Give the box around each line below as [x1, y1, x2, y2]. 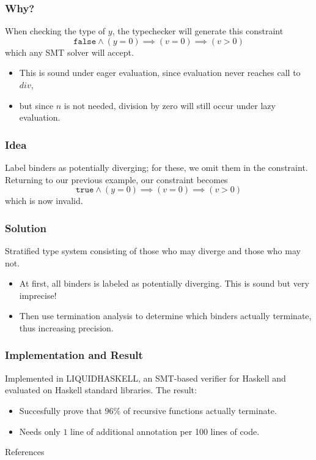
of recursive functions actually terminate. [123, 404, 277, 417]
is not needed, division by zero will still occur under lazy [64, 99, 276, 111]
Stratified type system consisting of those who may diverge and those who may [5, 244, 301, 257]
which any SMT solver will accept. [5, 45, 134, 58]
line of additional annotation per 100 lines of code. [70, 424, 260, 437]
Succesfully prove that [19, 404, 102, 417]
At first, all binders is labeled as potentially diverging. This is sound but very [19, 277, 309, 290]
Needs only [19, 424, 61, 437]
